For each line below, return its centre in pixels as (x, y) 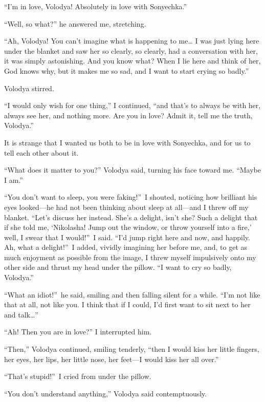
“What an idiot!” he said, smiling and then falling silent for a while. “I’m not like (132, 294)
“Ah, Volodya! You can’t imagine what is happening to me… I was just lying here (132, 41)
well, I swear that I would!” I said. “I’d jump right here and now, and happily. (127, 237)
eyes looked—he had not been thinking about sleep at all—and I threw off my (126, 207)
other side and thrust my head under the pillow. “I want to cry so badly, (118, 267)
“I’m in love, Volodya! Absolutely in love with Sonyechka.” (96, 6)
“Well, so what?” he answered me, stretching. (75, 23)
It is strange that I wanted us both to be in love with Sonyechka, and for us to (127, 142)
